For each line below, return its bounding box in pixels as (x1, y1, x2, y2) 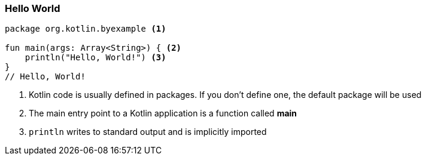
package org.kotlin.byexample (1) (5, 24, 166, 34)
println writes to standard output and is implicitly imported (29, 127, 267, 137)
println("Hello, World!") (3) (25, 53, 166, 63)
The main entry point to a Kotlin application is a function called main (29, 108, 297, 119)
